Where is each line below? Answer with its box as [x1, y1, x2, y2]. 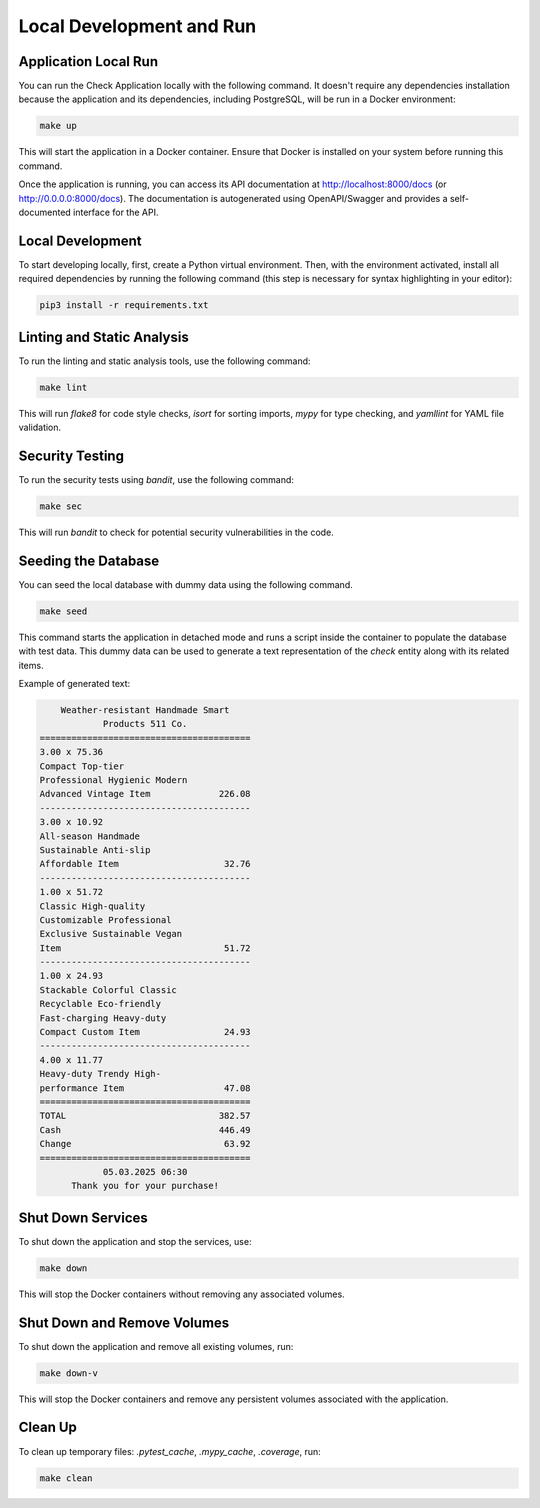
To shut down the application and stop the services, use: [18, 1235, 252, 1247]
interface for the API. [73, 206, 159, 218]
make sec [39, 501, 83, 512]
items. [18, 659, 44, 671]
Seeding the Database [18, 552, 160, 569]
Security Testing [18, 447, 125, 464]
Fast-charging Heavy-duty [39, 1012, 167, 1024]
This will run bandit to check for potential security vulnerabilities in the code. [18, 526, 334, 538]
